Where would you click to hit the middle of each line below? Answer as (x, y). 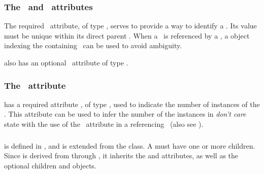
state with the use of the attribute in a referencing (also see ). (104, 124)
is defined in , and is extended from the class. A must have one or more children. (130, 145)
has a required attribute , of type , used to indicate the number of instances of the (132, 104)
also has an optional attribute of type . (66, 62)
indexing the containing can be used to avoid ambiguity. (93, 45)
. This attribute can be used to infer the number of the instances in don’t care (125, 114)
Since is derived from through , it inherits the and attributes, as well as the (121, 155)
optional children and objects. (50, 165)
